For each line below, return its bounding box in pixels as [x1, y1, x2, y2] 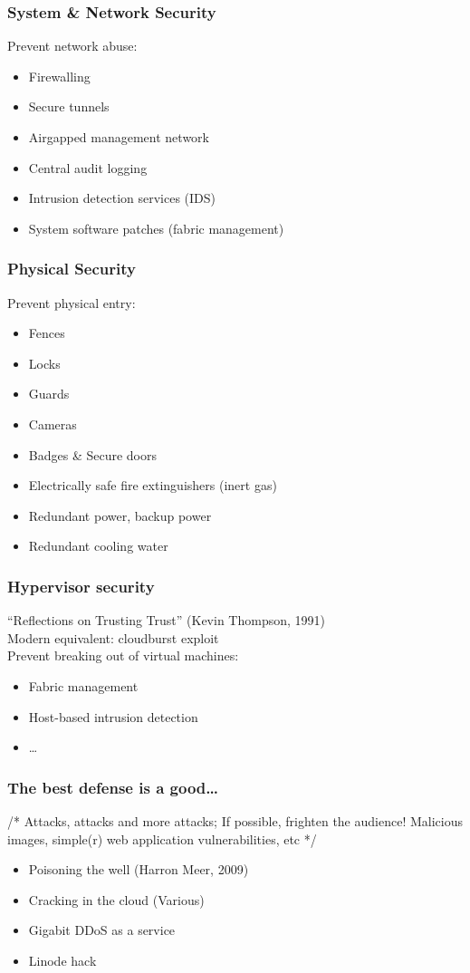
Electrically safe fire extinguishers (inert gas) [28, 476, 277, 495]
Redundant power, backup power [28, 506, 212, 525]
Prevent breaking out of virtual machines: [7, 646, 239, 665]
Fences [28, 323, 65, 342]
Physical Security [7, 257, 136, 280]
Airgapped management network [28, 128, 209, 146]
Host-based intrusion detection [28, 707, 198, 726]
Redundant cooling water [28, 536, 168, 555]
